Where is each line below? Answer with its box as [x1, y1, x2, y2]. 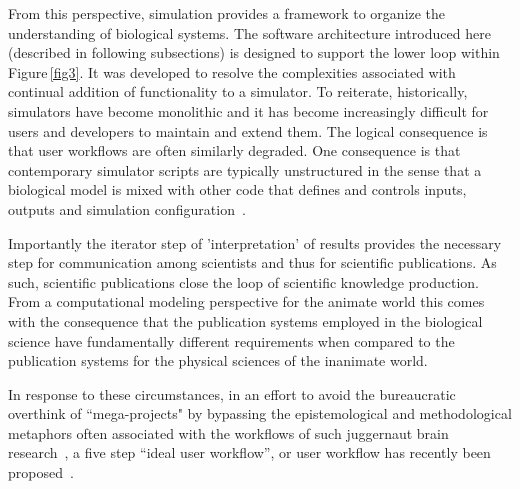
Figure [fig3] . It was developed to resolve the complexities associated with [8, 61, 456, 82]
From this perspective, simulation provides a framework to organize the [8, 3, 446, 23]
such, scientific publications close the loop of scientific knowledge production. [8, 271, 479, 292]
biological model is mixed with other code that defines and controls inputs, [8, 179, 467, 200]
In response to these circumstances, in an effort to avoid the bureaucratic [8, 383, 456, 404]
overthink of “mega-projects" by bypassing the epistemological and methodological [8, 403, 512, 424]
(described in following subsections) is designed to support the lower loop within [8, 42, 500, 63]
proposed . [8, 462, 74, 483]
